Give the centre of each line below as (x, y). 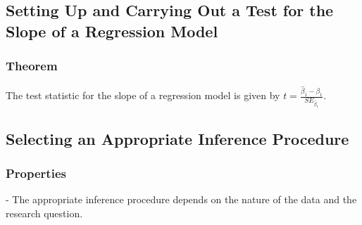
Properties (36, 173)
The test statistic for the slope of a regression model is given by (143, 95)
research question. (44, 213)
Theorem (32, 66)
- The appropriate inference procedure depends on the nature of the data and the (181, 199)
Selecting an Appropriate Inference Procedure (177, 138)
